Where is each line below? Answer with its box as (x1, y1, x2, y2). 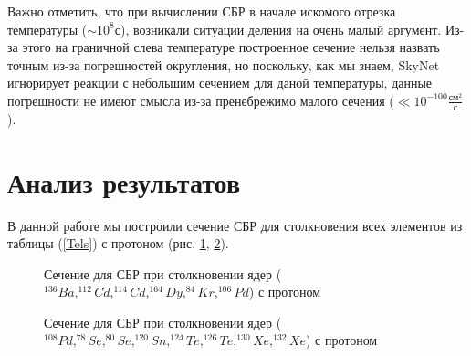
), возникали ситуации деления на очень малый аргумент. (120, 19, 442, 38)
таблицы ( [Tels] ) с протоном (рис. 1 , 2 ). (7, 234, 229, 253)
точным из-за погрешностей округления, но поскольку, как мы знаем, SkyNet (7, 55, 440, 74)
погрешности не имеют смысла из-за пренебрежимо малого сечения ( (7, 90, 394, 110)
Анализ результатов (7, 162, 241, 200)
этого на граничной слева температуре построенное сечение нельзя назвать (22, 37, 440, 57)
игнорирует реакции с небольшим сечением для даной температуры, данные (7, 73, 433, 92)
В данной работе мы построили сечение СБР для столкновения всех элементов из (7, 215, 463, 235)
